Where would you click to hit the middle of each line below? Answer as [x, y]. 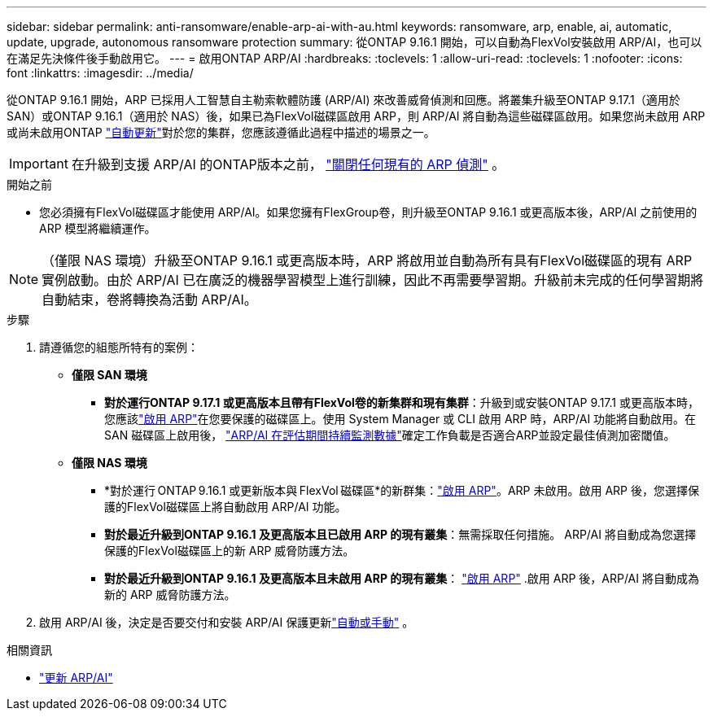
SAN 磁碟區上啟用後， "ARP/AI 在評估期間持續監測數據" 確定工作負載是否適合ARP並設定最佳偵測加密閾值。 [390, 435]
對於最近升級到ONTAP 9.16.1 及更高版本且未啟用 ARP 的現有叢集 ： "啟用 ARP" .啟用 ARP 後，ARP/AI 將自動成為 [402, 578]
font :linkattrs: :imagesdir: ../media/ [100, 73]
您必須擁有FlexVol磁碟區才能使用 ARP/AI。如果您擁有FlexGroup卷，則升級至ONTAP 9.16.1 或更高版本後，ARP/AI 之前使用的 [368, 212]
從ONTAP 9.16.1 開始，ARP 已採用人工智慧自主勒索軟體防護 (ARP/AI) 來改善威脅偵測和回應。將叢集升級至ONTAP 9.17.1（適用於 [343, 100]
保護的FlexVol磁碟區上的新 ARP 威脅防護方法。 [230, 551]
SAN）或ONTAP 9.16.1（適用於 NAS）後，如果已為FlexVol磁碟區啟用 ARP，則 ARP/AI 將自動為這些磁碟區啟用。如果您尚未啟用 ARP [356, 116]
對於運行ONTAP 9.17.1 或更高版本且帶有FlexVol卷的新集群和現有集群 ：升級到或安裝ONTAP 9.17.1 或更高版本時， [402, 402]
